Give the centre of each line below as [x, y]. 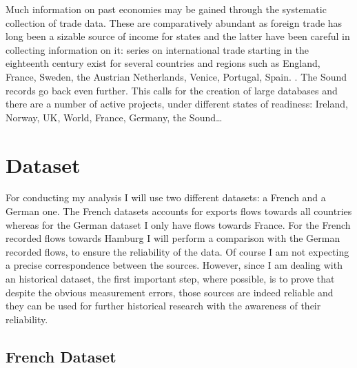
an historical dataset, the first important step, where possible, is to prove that [170, 279]
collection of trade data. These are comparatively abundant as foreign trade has [174, 22]
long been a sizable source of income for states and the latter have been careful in [178, 36]
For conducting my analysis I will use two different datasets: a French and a [166, 197]
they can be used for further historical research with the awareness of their [163, 306]
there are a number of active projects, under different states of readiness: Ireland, [177, 104]
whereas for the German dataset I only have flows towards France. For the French [178, 224]
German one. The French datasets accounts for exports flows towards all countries [179, 211]
